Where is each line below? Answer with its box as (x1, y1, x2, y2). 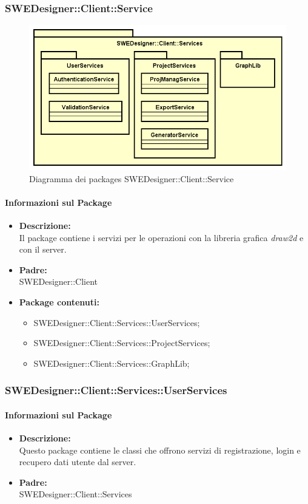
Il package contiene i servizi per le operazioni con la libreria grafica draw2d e (19, 231, 304, 243)
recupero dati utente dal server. (19, 455, 136, 468)
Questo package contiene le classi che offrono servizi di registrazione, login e (19, 443, 301, 456)
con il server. (19, 243, 67, 256)
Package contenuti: (19, 296, 99, 308)
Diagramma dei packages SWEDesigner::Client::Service (29, 172, 234, 185)
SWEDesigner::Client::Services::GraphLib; (33, 356, 190, 369)
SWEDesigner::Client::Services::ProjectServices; (33, 336, 210, 349)
